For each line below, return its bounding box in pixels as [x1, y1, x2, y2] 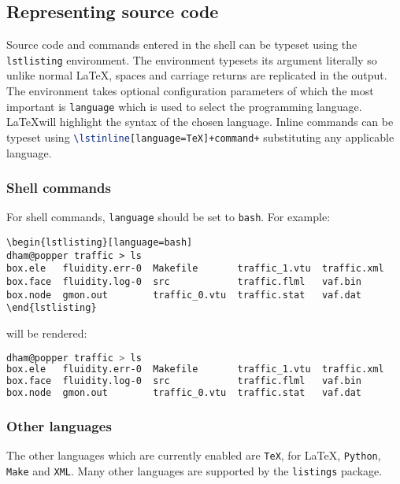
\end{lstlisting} [6, 302, 97, 314]
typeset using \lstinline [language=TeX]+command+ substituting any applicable [6, 128, 394, 145]
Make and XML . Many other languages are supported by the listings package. [6, 462, 383, 478]
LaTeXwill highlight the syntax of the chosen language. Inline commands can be [6, 113, 394, 130]
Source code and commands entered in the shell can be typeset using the [6, 36, 357, 53]
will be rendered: [6, 324, 87, 341]
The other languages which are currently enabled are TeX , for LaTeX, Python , [6, 447, 381, 464]
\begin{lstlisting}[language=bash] [6, 237, 193, 249]
